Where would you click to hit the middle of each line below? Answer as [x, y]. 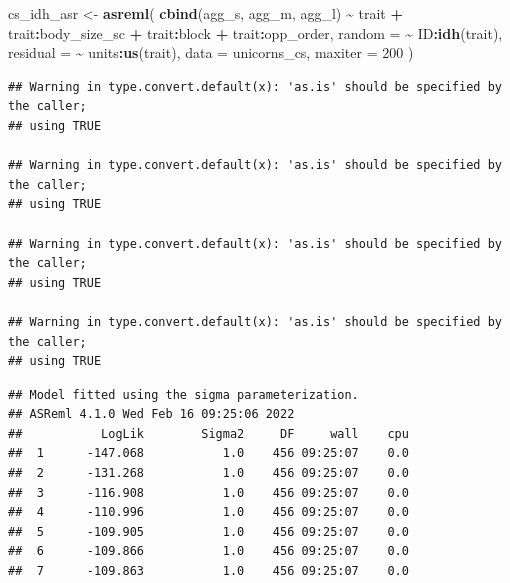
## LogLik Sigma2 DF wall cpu [208, 433]
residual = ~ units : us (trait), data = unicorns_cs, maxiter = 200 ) [211, 52]
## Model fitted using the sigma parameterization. [183, 394]
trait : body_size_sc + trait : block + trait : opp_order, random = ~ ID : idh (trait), [255, 32]
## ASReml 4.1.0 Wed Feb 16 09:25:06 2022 [151, 414]
